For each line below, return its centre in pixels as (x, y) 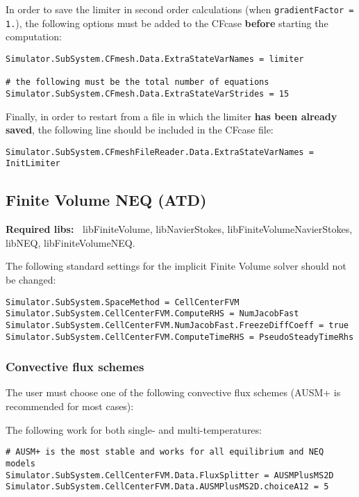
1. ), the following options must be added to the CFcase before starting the (167, 23)
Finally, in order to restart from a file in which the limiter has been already (172, 116)
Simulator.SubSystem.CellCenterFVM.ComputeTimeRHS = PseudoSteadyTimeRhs (180, 337)
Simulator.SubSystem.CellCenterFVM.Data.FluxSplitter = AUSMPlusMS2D (170, 475)
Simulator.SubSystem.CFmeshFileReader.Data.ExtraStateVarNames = (160, 152)
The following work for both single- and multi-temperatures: (134, 429)
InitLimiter (33, 164)
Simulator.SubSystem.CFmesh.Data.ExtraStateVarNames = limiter (155, 59)
